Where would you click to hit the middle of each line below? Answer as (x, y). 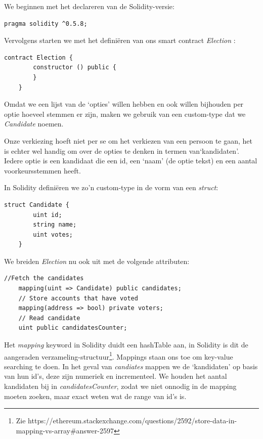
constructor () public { (75, 68)
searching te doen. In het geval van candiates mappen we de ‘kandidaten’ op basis (131, 366)
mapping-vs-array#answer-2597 (65, 430)
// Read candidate (49, 318)
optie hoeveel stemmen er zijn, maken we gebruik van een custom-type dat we (125, 114)
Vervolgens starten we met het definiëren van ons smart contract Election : (120, 40)
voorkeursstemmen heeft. (42, 170)
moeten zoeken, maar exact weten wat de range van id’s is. (95, 396)
